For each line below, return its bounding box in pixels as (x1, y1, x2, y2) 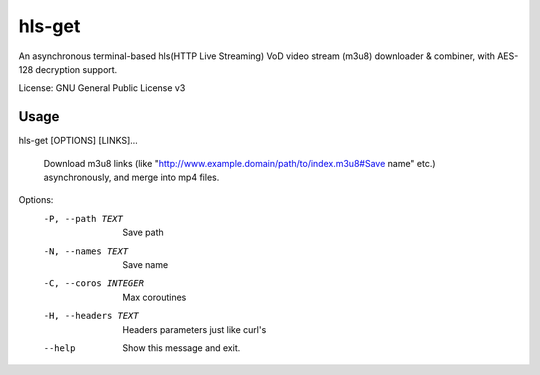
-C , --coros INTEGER (43, 278, 145, 289)
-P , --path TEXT (43, 213, 124, 224)
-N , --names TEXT (43, 245, 129, 257)
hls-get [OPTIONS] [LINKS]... (18, 135, 139, 147)
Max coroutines (122, 291, 187, 303)
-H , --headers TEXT (43, 310, 139, 322)
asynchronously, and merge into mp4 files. (43, 171, 220, 184)
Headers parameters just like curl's (122, 323, 267, 335)
